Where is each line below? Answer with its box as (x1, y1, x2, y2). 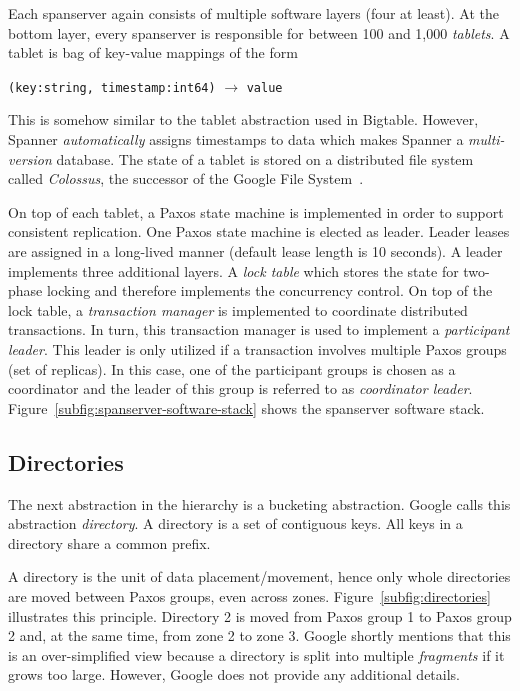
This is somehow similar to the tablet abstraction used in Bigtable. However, (8, 109, 479, 130)
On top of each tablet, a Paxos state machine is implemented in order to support (8, 201, 504, 222)
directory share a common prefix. (8, 532, 211, 553)
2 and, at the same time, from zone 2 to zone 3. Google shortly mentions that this (8, 625, 511, 646)
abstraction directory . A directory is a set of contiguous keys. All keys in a (8, 513, 463, 534)
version (8, 148, 52, 169)
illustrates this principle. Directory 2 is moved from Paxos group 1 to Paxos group (8, 605, 512, 626)
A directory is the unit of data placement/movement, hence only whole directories (8, 566, 511, 587)
